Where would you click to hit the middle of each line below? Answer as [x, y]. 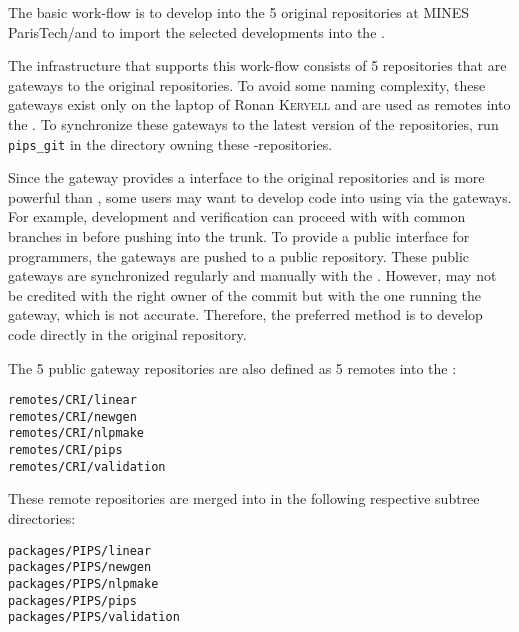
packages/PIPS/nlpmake [83, 583]
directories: [42, 518]
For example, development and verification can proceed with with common [237, 216]
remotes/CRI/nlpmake [76, 433]
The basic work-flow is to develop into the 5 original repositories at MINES [239, 12]
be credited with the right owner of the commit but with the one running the [245, 294]
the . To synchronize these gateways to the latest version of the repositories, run [253, 123]
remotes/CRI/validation [87, 466]
